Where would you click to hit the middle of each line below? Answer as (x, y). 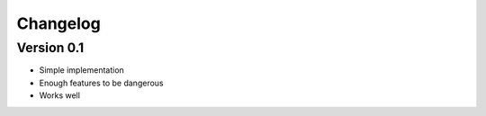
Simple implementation (82, 70)
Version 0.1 (50, 48)
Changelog (58, 23)
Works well (60, 95)
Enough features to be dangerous (101, 83)
